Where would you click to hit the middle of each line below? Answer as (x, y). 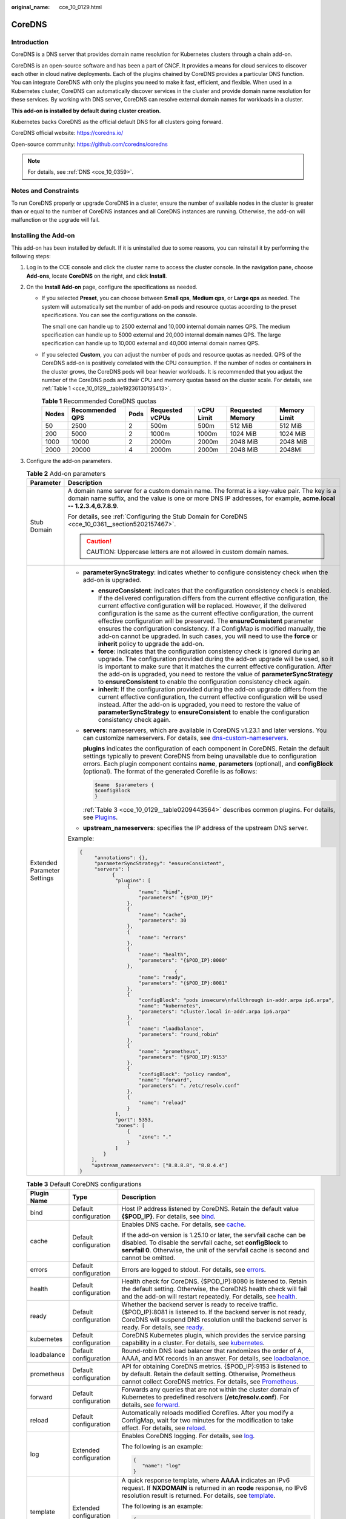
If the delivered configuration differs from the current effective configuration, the (213, 598)
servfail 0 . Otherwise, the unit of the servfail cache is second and (215, 1250)
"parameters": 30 (162, 920)
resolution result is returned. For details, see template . (198, 1495)
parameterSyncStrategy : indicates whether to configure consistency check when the (205, 572)
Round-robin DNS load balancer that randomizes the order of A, (212, 1351)
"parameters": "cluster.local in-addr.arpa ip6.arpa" (214, 1011)
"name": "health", (164, 954)
